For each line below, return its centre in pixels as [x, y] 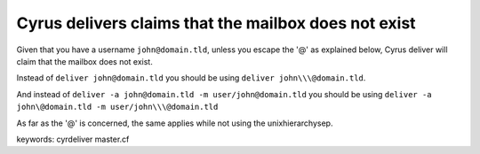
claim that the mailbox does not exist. [84, 61]
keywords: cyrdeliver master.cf [73, 139]
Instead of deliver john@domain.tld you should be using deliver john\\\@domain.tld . [191, 78]
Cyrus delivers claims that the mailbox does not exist [216, 23]
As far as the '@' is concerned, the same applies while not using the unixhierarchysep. [175, 123]
